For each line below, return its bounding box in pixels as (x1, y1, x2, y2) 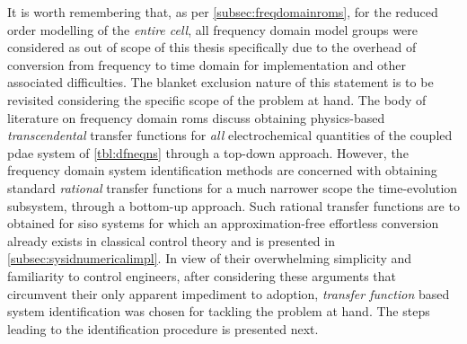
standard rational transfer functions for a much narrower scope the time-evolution (7, 178, 458, 197)
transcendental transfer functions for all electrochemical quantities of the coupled (7, 126, 453, 145)
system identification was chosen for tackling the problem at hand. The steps (7, 302, 430, 321)
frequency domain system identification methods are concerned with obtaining (7, 161, 437, 180)
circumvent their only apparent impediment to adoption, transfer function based (7, 284, 450, 303)
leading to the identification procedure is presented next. (7, 319, 319, 338)
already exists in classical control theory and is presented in (7, 231, 335, 250)
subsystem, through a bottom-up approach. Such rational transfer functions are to (7, 196, 460, 215)
